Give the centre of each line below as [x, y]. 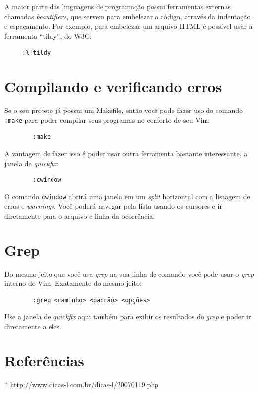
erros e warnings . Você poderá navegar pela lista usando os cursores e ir [113, 206]
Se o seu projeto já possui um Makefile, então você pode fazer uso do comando [124, 110]
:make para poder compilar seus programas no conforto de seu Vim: [107, 120]
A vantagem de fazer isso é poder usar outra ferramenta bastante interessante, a [126, 153]
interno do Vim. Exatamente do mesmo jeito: [73, 283]
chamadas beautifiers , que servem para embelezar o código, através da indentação [128, 16]
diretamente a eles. [33, 326]
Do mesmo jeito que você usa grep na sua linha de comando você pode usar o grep [129, 273]
